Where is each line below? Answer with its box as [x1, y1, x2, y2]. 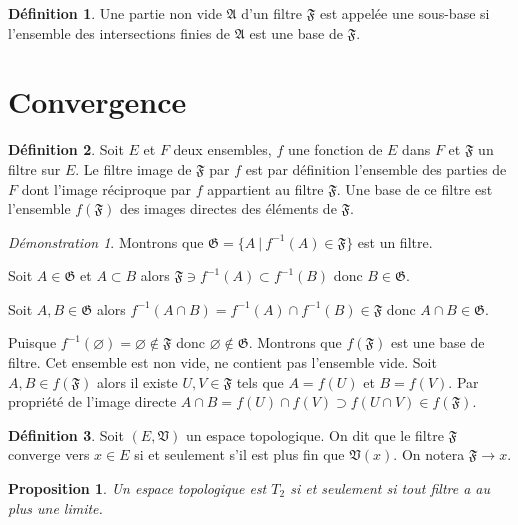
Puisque [8, 332, 57, 353]
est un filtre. [357, 231, 433, 252]
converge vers [8, 444, 90, 465]
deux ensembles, [173, 139, 272, 160]
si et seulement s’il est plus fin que [134, 444, 345, 465]
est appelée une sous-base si [319, 3, 490, 23]
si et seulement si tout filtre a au [290, 478, 491, 499]
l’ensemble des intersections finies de [8, 22, 231, 43]
